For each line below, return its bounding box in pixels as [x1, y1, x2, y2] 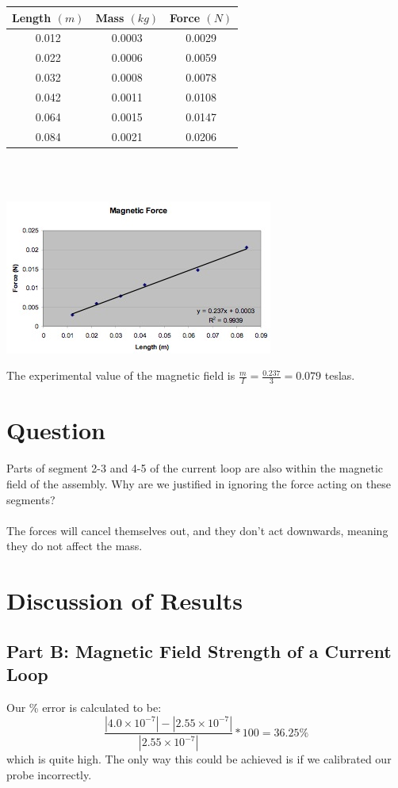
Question [6, 414, 105, 446]
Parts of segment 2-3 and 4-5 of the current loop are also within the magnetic [6, 460, 383, 476]
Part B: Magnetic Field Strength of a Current [6, 638, 392, 663]
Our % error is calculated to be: [6, 698, 162, 715]
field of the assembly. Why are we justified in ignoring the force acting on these [6, 475, 391, 492]
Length [12, 9, 52, 25]
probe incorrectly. [6, 766, 92, 782]
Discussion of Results [6, 584, 243, 617]
